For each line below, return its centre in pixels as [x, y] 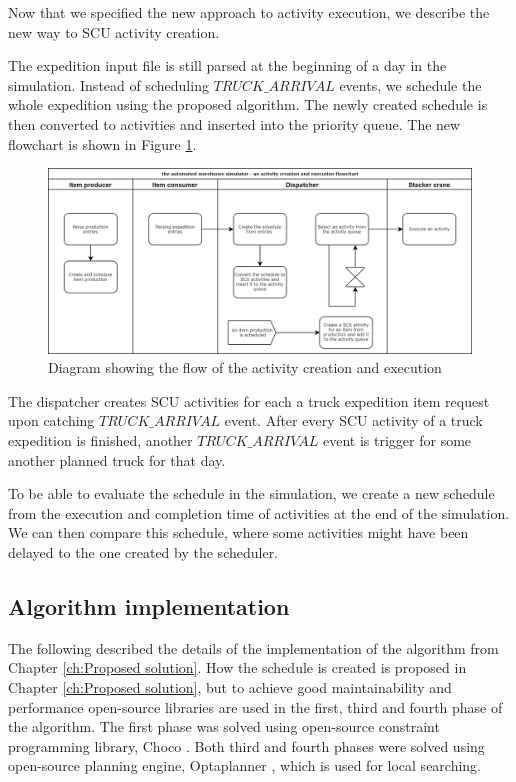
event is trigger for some [397, 440]
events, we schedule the [410, 84]
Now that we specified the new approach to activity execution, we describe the [249, 12]
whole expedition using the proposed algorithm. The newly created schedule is [248, 104]
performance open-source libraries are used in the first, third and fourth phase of [255, 706]
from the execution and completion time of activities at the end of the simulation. [259, 512]
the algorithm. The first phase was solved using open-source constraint [224, 726]
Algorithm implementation [149, 605]
